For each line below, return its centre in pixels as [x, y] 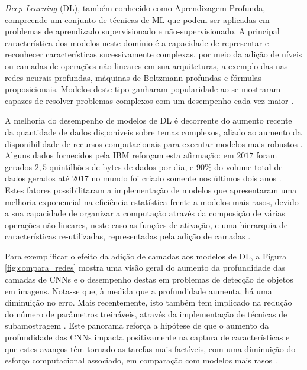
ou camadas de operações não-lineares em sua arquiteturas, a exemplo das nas [146, 65]
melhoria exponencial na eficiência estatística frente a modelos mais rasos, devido [152, 201]
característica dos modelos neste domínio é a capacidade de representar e [137, 42]
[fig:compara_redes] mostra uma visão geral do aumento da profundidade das [145, 267]
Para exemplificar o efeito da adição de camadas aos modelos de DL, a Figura [146, 256]
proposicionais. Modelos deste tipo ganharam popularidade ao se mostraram [143, 89]
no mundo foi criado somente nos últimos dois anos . [186, 178]
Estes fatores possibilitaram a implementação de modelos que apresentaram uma [151, 189]
